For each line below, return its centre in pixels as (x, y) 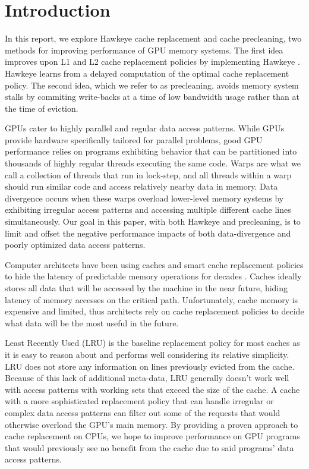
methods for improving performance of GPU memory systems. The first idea (144, 50)
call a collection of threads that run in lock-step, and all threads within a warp (148, 174)
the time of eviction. (42, 108)
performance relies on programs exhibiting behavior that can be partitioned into (151, 151)
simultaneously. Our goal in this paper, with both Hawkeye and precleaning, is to (153, 221)
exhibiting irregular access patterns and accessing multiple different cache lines (148, 210)
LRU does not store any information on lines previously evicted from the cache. (150, 366)
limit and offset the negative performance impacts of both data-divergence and (148, 233)
